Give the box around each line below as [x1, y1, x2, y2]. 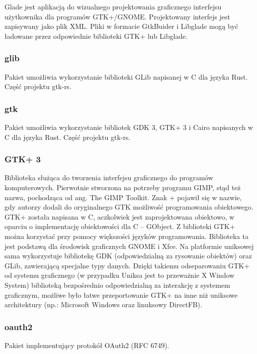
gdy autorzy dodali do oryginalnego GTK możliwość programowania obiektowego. [4, 202, 254, 212]
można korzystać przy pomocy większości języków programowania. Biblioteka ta [4, 231, 249, 241]
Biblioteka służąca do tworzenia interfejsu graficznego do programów [4, 172, 213, 183]
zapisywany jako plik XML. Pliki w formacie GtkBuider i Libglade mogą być [4, 21, 239, 31]
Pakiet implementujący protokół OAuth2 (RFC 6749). [4, 340, 170, 350]
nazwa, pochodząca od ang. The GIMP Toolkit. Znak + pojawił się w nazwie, [4, 192, 242, 202]
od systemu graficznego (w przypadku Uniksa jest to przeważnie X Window [4, 270, 235, 280]
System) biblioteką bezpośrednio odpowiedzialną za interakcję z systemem [4, 279, 230, 290]
